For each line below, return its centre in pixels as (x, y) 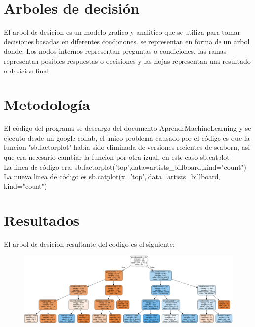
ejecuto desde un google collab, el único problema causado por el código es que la (127, 137)
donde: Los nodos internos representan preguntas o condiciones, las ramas (115, 51)
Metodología (47, 104)
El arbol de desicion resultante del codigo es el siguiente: (89, 243)
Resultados (42, 220)
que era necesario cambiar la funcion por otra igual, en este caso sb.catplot (117, 157)
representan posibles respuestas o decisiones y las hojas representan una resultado (127, 60)
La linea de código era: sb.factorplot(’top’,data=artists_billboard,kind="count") (125, 166)
